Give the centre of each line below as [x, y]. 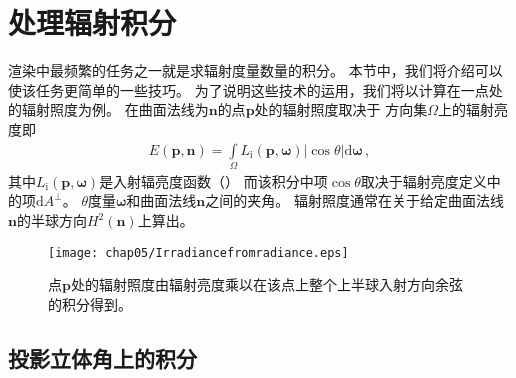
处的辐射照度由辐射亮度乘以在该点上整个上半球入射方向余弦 [266, 284]
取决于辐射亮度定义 [423, 180]
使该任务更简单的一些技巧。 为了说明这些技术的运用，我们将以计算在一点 [248, 89]
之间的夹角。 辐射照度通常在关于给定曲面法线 [354, 200]
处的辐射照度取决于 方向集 [341, 109]
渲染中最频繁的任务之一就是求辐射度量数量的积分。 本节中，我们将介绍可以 [255, 70]
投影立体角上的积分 [102, 357]
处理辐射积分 [92, 22]
